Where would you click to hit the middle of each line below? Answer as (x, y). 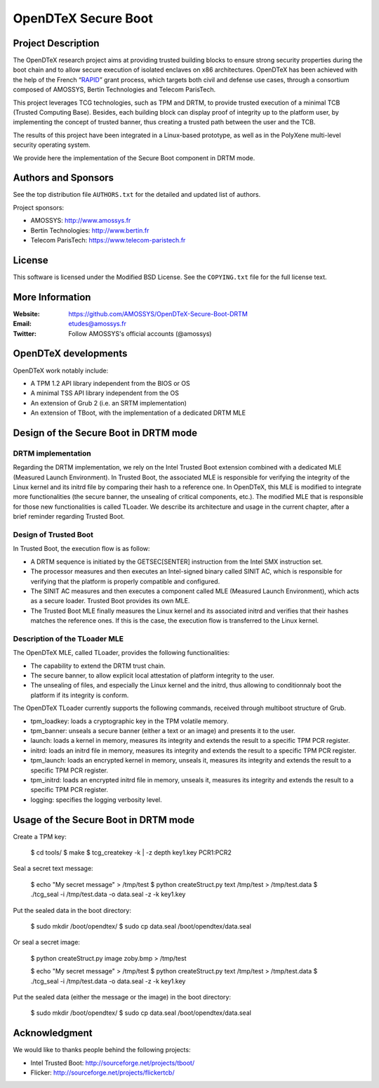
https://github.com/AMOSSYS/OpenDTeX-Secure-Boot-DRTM (158, 313)
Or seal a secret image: (47, 943)
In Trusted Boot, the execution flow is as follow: (81, 549)
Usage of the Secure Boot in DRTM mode (104, 820)
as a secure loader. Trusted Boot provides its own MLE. (110, 601)
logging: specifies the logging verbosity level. (96, 799)
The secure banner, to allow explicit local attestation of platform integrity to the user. (153, 675)
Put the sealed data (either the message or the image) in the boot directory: (122, 997)
